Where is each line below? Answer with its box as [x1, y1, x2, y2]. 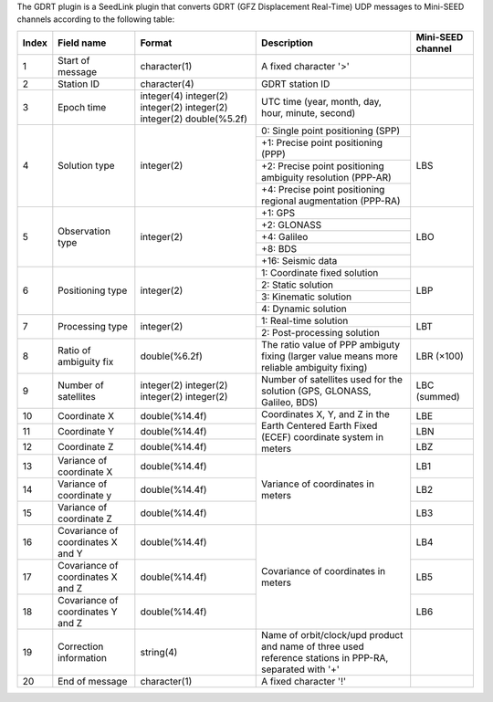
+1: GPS [261, 206, 296, 219]
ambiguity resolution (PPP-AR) [261, 171, 392, 183]
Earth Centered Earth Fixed [261, 419, 378, 432]
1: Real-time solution [261, 314, 349, 327]
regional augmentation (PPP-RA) [261, 194, 401, 207]
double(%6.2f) [140, 350, 203, 362]
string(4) [140, 645, 178, 658]
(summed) [415, 390, 460, 403]
